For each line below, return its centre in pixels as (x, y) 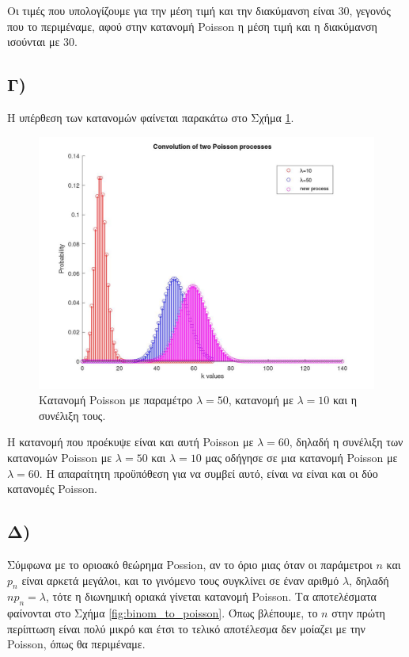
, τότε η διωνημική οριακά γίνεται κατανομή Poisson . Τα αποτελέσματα (211, 596)
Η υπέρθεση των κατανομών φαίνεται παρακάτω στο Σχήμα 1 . (151, 117)
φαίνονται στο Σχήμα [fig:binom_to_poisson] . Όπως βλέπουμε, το (163, 613)
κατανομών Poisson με (60, 457)
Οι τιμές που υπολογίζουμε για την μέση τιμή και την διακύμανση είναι (171, 10)
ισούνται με (34, 42)
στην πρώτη (358, 613)
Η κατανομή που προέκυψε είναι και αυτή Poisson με (131, 442)
